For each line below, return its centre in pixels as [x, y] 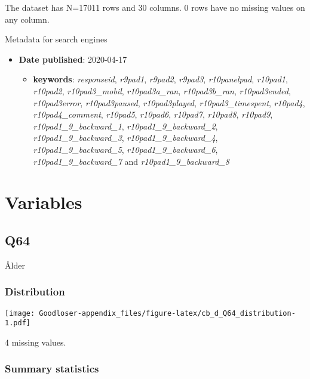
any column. [27, 19]
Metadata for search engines [56, 39]
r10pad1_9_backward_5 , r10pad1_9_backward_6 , [125, 149]
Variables [44, 202]
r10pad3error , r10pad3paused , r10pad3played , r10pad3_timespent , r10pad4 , [169, 102]
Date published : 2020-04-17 [73, 59]
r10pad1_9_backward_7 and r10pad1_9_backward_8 [131, 161]
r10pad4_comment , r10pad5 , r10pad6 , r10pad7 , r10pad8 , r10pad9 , [153, 114]
